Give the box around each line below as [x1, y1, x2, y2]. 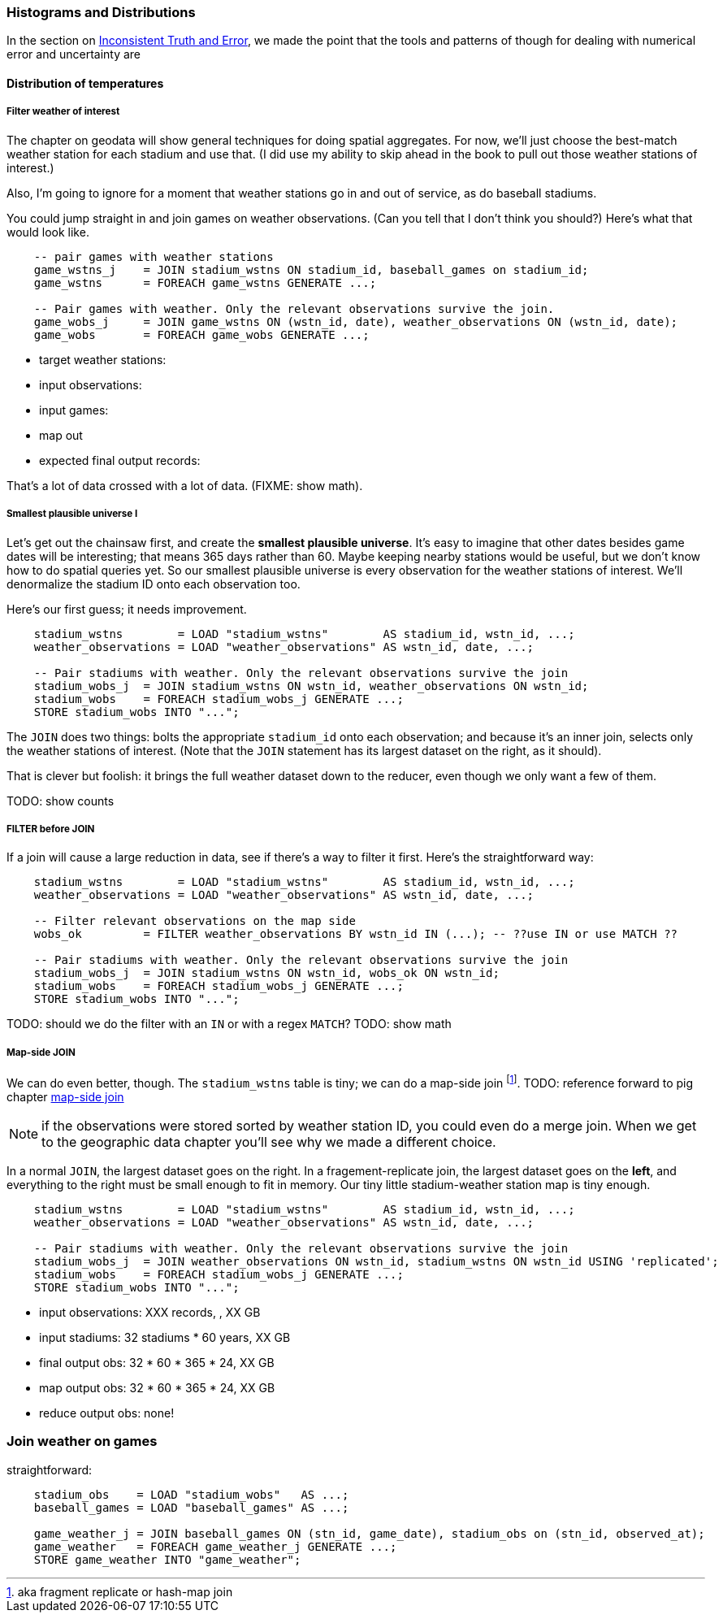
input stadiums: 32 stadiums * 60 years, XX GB [39, 1330, 291, 1344]
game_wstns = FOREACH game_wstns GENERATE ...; [33, 276, 377, 289]
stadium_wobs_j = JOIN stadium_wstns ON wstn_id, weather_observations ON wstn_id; [33, 679, 589, 692]
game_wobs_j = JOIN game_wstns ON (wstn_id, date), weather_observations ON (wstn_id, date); [33, 315, 678, 328]
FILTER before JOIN [6, 823, 95, 835]
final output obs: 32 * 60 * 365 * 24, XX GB [39, 1355, 275, 1369]
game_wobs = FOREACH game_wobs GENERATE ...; [33, 328, 370, 341]
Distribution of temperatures [6, 76, 164, 90]
